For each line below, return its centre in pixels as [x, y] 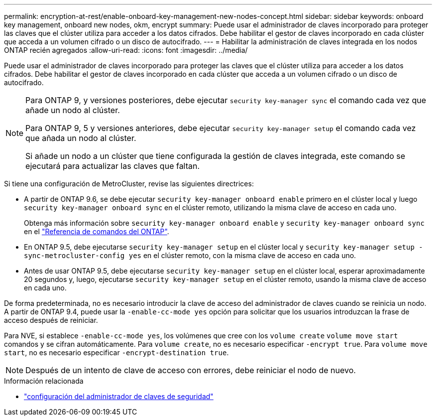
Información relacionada [44, 381]
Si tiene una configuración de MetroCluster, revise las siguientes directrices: [129, 184]
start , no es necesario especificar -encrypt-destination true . [116, 352]
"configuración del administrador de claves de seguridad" [119, 396]
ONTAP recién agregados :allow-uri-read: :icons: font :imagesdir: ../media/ [126, 50]
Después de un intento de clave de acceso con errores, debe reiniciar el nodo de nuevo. [191, 370]
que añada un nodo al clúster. [81, 138]
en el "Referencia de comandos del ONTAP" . [97, 231]
